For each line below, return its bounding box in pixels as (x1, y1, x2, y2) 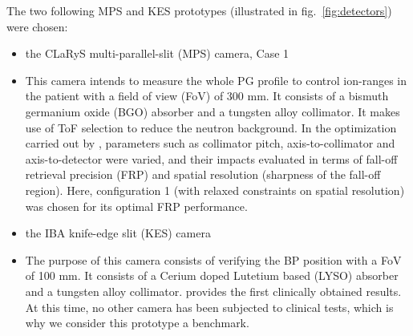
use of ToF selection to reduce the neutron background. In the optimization (25, 119, 397, 136)
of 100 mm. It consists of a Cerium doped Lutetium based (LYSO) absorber (25, 267, 399, 284)
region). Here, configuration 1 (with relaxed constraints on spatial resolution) (25, 181, 405, 198)
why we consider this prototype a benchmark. (25, 314, 249, 331)
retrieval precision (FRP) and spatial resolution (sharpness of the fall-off (25, 166, 381, 183)
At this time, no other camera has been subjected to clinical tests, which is (25, 298, 394, 315)
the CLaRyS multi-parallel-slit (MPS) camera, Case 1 (25, 45, 290, 62)
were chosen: (6, 18, 68, 34)
